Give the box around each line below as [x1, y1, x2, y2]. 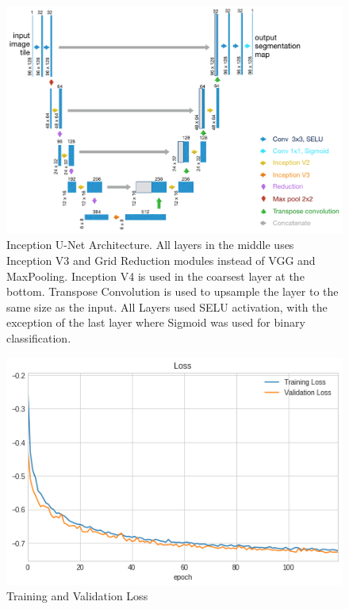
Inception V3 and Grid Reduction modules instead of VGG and [6, 251, 316, 268]
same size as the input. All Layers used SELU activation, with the [6, 298, 328, 315]
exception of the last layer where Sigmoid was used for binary [6, 314, 305, 331]
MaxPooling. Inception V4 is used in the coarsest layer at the [6, 267, 305, 284]
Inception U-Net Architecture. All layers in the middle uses [6, 236, 294, 253]
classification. [6, 329, 71, 346]
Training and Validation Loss [6, 588, 148, 604]
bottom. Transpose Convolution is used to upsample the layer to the [6, 283, 339, 300]
